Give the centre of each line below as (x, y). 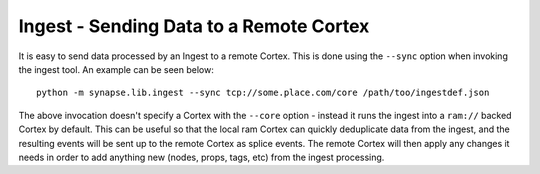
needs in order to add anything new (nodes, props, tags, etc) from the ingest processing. (201, 157)
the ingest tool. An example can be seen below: (116, 69)
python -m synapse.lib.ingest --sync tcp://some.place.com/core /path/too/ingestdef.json (263, 93)
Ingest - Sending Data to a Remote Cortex (194, 26)
